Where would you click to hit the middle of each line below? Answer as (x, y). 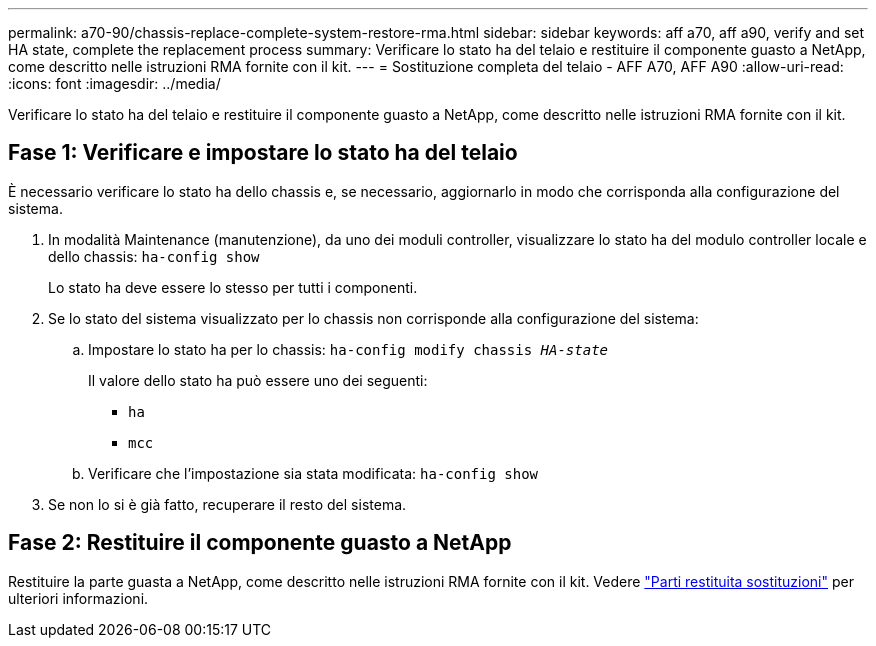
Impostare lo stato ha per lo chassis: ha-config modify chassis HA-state (348, 349)
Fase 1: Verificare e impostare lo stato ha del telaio (263, 153)
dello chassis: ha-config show (154, 256)
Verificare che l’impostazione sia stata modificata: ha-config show (313, 473)
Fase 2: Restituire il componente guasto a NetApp (260, 543)
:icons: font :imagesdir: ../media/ (114, 83)
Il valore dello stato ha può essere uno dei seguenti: (258, 380)
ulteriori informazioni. (78, 598)
